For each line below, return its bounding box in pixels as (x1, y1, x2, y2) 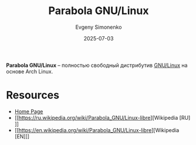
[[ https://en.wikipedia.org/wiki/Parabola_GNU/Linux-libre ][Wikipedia (14, 126, 180, 133)
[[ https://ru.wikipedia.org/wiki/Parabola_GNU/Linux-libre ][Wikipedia (14, 114, 178, 121)
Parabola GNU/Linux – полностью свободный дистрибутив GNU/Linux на (6, 62, 188, 69)
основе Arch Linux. (6, 68, 53, 75)
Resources (6, 89, 60, 102)
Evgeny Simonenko (75, 23, 122, 31)
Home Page (14, 107, 43, 115)
